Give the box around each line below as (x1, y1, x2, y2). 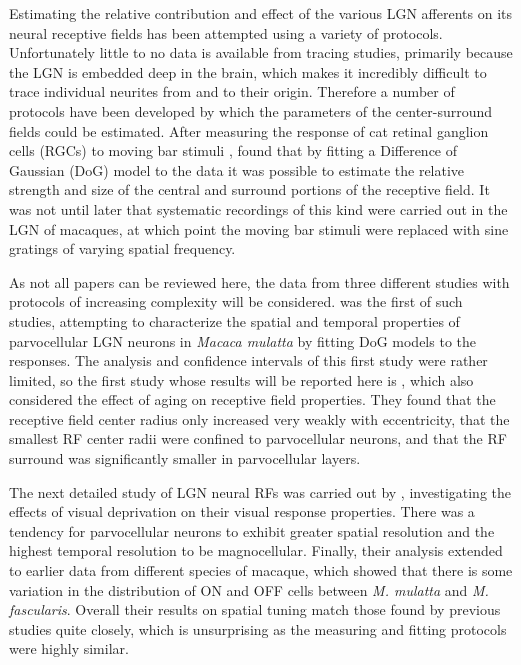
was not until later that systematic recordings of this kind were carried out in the (9, 198, 508, 219)
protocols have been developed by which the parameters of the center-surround (9, 100, 493, 121)
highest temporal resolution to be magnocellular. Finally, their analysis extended (9, 540, 503, 561)
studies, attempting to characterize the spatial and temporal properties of (9, 310, 460, 331)
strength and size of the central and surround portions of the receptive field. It (9, 179, 490, 200)
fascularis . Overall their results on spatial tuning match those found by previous (9, 599, 501, 620)
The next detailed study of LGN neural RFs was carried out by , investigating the (9, 481, 511, 502)
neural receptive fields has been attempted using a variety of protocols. (9, 22, 443, 43)
